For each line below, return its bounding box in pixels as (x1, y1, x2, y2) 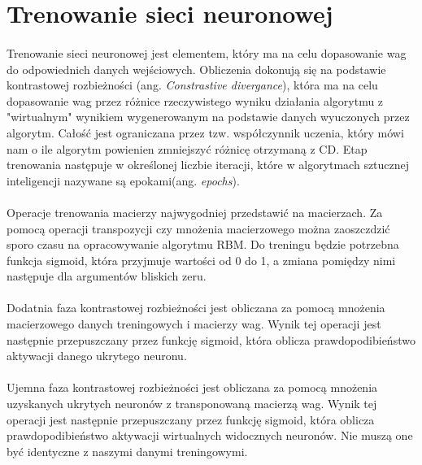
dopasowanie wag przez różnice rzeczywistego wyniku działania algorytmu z (7, 92, 384, 109)
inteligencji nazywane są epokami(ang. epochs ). (7, 172, 240, 189)
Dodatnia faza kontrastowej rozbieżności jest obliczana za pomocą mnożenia (7, 299, 385, 316)
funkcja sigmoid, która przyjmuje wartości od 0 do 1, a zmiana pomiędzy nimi (7, 251, 396, 268)
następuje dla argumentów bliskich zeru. (7, 267, 207, 285)
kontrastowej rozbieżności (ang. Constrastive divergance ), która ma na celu (7, 76, 378, 93)
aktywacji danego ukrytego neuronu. (7, 347, 187, 364)
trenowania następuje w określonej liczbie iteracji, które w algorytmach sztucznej (7, 156, 410, 173)
